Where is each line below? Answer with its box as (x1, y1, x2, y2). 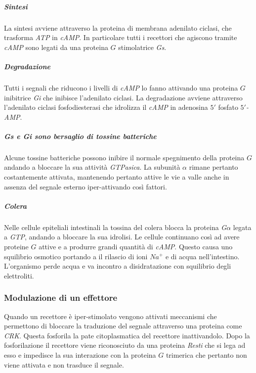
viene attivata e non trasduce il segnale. (4, 359, 124, 370)
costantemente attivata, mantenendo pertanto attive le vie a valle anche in (4, 172, 229, 182)
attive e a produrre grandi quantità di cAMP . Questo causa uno (39, 241, 233, 251)
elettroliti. (4, 270, 34, 280)
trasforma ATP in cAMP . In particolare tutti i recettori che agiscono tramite (4, 32, 237, 43)
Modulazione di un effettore (4, 291, 118, 304)
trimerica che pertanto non (166, 349, 247, 360)
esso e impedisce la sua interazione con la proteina (4, 349, 156, 360)
